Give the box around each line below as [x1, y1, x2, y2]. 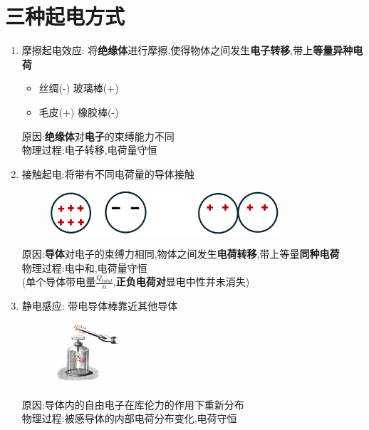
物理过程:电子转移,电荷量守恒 [21, 142, 157, 157]
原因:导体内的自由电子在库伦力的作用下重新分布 [21, 397, 244, 411]
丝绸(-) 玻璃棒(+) [38, 80, 119, 95]
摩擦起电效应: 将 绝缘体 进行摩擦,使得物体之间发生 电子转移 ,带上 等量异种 [21, 43, 353, 58]
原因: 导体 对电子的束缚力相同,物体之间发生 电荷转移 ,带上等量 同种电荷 [21, 246, 340, 261]
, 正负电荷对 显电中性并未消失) [113, 274, 250, 289]
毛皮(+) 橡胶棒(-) [38, 104, 119, 119]
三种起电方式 [5, 1, 125, 31]
